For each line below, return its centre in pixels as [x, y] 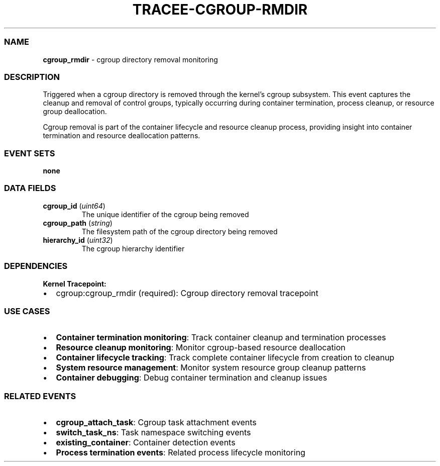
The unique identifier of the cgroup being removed [165, 214]
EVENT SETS [30, 153]
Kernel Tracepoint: [75, 284]
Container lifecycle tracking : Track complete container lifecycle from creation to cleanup [225, 358]
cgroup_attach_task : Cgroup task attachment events [156, 422]
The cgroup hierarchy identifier [133, 248]
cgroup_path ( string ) [78, 223]
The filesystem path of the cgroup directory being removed [180, 231]
